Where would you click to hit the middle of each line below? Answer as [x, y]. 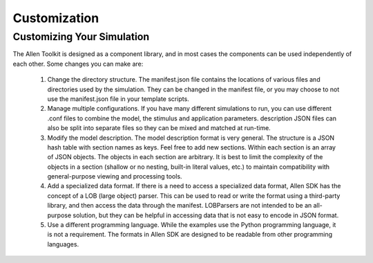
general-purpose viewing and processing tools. [115, 176]
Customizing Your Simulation [81, 37]
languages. [63, 244]
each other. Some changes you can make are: [78, 64]
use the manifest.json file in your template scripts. [118, 99]
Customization [56, 18]
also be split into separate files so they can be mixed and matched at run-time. [159, 128]
